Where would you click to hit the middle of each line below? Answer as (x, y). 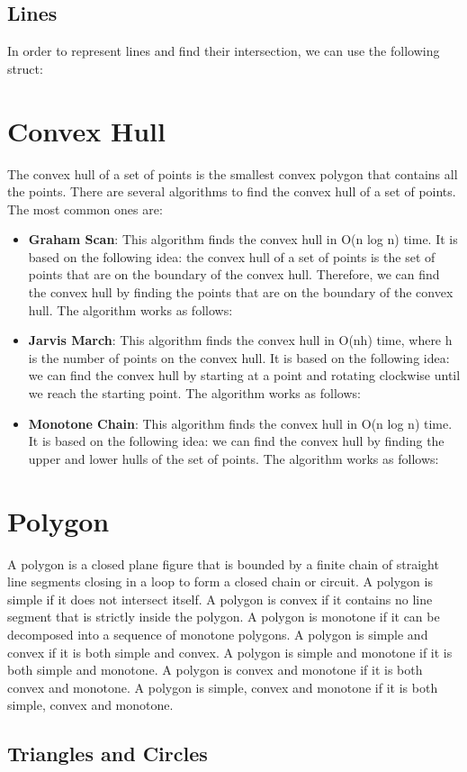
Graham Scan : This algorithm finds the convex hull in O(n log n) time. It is (243, 239)
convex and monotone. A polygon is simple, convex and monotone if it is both (223, 687)
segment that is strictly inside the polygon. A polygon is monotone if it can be (224, 617)
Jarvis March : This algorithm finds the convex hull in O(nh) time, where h (240, 340)
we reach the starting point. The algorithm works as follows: (194, 393)
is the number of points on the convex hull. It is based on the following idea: (239, 357)
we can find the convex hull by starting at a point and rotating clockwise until (244, 375)
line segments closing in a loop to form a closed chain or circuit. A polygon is (220, 581)
